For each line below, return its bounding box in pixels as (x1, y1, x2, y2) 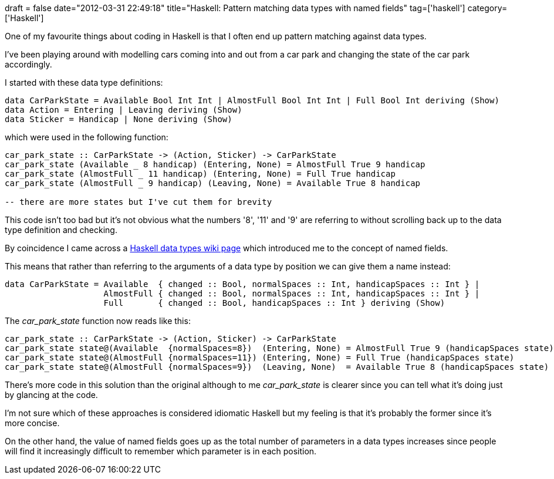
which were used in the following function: (5, 132, 168, 142)
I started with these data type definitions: (5, 77, 163, 87)
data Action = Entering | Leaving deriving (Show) (5, 105, 242, 114)
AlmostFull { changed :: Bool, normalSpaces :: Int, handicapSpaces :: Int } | (103, 289, 480, 298)
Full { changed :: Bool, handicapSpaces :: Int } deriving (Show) (103, 298, 445, 308)
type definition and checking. (5, 225, 117, 235)
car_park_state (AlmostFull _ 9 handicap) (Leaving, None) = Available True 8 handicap (5, 178, 421, 188)
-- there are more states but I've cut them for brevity (5, 197, 272, 207)
